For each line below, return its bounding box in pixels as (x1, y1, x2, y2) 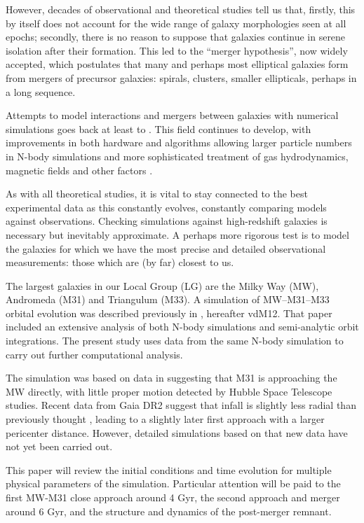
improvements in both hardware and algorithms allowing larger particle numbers (6, 135, 352, 150)
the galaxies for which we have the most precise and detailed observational (6, 241, 326, 256)
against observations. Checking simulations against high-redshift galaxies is (6, 214, 328, 228)
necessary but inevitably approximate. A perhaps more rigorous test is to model (6, 227, 349, 242)
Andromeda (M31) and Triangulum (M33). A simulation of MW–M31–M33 (6, 292, 330, 307)
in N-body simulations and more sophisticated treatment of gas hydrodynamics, (6, 148, 349, 163)
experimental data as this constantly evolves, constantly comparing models (6, 200, 327, 214)
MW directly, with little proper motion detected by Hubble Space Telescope (6, 384, 332, 398)
